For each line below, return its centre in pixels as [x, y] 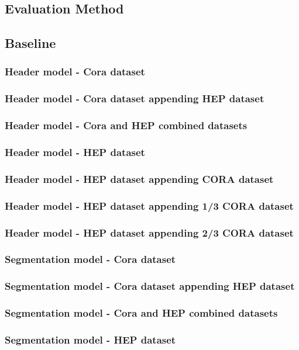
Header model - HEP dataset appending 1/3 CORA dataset [149, 205]
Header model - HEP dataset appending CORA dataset [139, 179]
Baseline [30, 43]
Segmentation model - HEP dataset [90, 339]
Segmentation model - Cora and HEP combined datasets [141, 313]
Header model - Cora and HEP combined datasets [126, 125]
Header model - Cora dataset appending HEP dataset [135, 98]
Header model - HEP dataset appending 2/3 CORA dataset [149, 232]
